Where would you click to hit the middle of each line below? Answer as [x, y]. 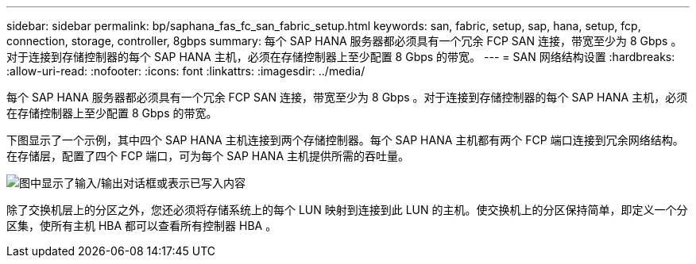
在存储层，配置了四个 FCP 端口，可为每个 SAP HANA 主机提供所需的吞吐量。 [208, 156]
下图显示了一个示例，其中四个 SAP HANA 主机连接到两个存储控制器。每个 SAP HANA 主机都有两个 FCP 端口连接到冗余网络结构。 [345, 140]
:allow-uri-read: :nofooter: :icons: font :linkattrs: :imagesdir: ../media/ [186, 71]
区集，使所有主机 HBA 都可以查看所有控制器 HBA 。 [142, 226]
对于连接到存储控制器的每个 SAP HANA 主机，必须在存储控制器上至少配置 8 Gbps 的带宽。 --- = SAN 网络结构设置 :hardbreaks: [341, 57]
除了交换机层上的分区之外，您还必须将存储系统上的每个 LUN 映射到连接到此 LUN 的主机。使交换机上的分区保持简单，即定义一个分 [347, 210]
